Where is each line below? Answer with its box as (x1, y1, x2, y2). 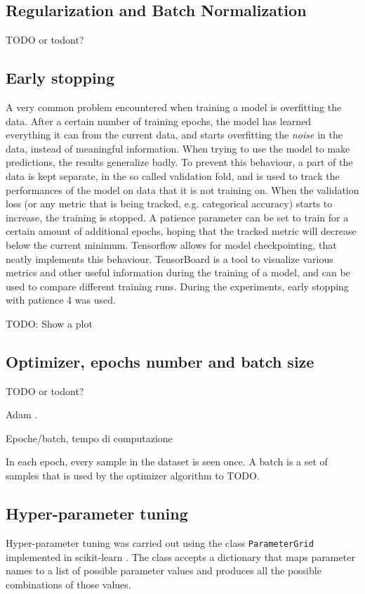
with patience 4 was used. (6, 292, 116, 307)
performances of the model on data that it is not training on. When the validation (6, 182, 359, 197)
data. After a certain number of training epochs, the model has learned (6, 113, 312, 128)
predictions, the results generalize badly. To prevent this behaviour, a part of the (6, 155, 353, 169)
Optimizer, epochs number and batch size (6, 350, 314, 372)
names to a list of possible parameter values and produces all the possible (6, 563, 321, 578)
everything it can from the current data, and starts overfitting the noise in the (6, 127, 343, 142)
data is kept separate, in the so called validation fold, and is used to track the (6, 168, 340, 183)
